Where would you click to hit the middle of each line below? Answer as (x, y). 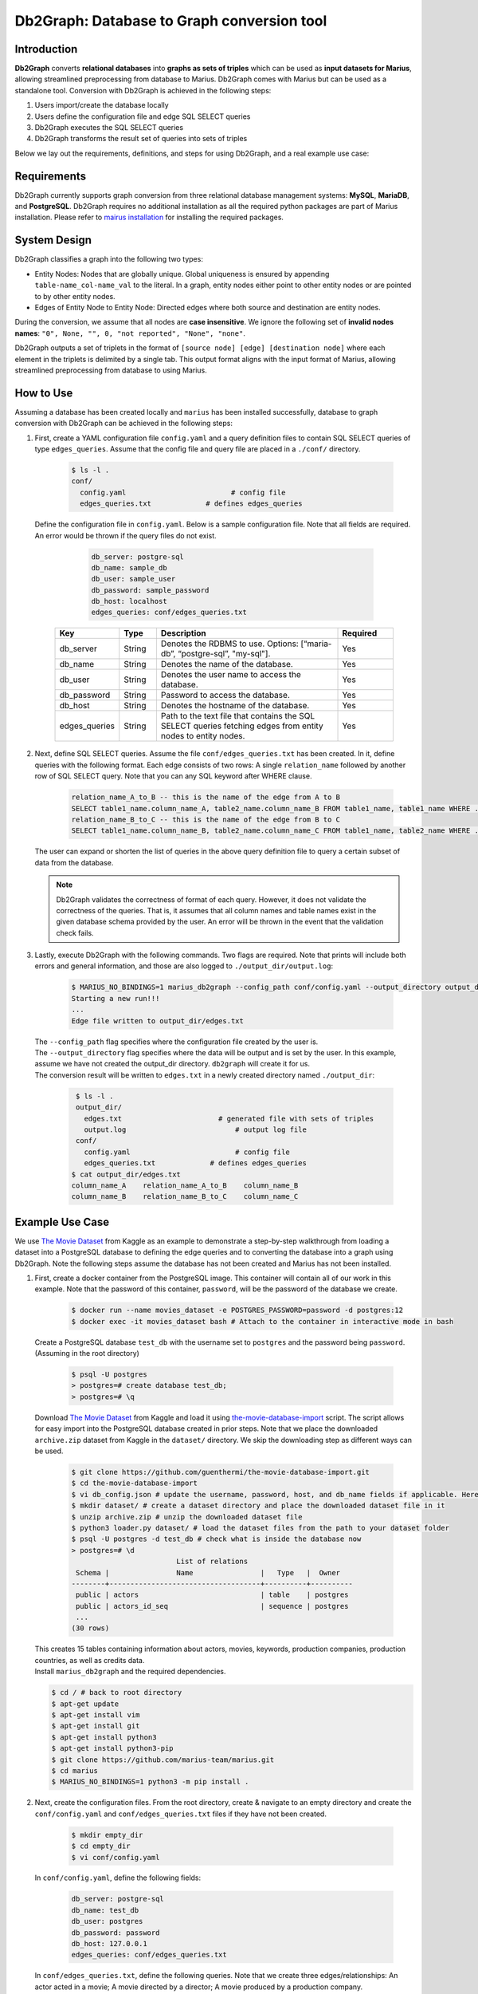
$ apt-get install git (96, 1726)
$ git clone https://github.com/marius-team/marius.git (163, 1760)
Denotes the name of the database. (227, 664)
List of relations (212, 1562)
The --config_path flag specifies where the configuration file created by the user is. (176, 1042)
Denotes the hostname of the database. (235, 706)
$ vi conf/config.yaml (116, 1857)
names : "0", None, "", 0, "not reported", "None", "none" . (130, 333)
